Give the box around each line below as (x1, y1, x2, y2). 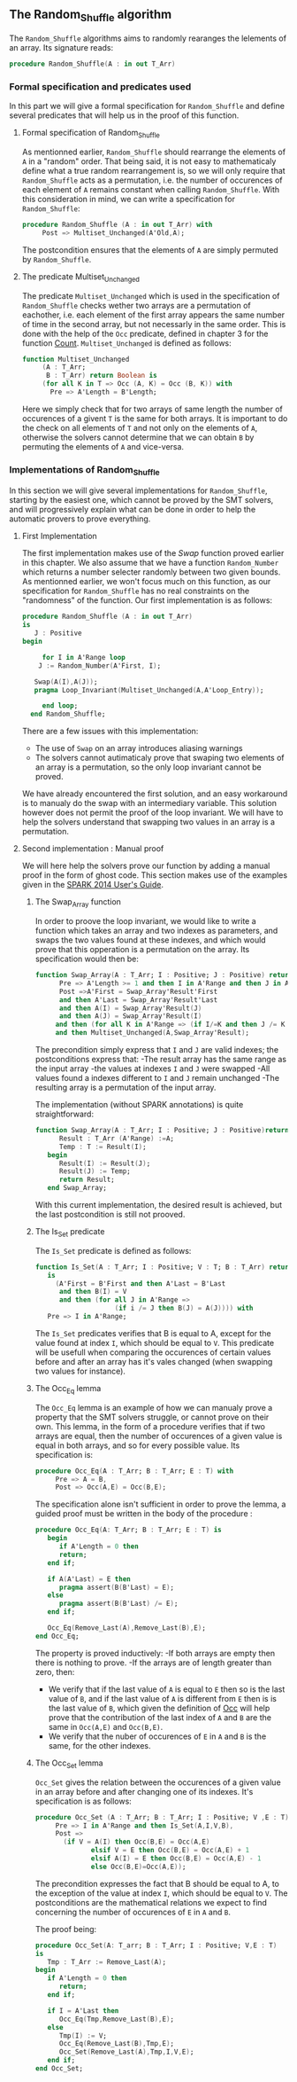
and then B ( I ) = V (58, 1288, 127, 1296)
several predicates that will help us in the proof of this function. (9, 110, 240, 121)
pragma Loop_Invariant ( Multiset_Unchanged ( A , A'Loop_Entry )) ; (34, 685, 264, 694)
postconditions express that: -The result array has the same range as (34, 1054, 287, 1064)
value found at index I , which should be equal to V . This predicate (34, 1337, 275, 1348)
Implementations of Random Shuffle (9, 463, 161, 478)
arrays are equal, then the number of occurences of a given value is (34, 1430, 283, 1441)
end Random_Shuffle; (30, 709, 106, 719)
